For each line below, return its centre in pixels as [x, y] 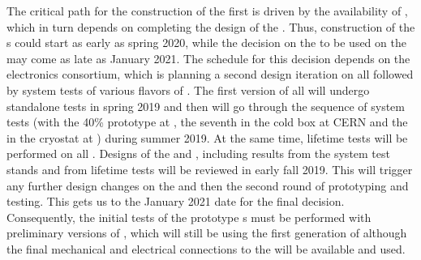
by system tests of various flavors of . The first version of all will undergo [188, 90]
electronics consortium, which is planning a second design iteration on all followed [210, 74]
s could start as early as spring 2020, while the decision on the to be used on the [206, 43]
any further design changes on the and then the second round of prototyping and [208, 185]
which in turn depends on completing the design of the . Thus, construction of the [211, 26]
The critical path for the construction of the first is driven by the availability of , [207, 11]
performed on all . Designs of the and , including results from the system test [198, 153]
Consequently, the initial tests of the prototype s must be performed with [189, 217]
